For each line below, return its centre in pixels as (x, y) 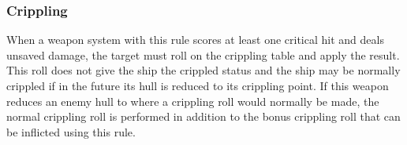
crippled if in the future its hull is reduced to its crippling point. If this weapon (198, 85)
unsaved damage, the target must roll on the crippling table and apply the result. (203, 54)
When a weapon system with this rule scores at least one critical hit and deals (195, 40)
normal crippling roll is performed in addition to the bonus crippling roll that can (203, 116)
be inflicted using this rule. (71, 131)
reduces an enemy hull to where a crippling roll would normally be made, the (193, 101)
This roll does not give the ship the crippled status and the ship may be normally (203, 70)
